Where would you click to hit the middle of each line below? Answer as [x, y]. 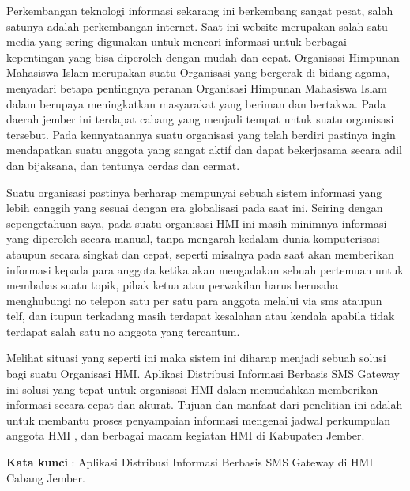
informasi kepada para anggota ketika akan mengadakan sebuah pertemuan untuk [205, 269]
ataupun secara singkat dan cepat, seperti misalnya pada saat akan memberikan [200, 253]
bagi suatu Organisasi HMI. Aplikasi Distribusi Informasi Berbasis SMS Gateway [203, 374]
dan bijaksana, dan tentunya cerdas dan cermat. [123, 165]
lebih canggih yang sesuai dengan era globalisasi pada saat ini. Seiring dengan [195, 208]
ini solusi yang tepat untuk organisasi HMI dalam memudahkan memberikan [192, 389]
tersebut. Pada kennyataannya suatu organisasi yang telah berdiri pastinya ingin [201, 134]
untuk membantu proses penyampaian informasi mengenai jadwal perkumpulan [199, 419]
